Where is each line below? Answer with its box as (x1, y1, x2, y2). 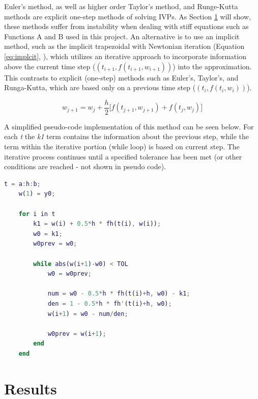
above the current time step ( (4, 61, 96, 71)
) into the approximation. (173, 61, 252, 71)
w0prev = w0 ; (33, 240, 77, 248)
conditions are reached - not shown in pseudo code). (4, 161, 166, 172)
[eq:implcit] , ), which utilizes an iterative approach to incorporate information (4, 50, 246, 61)
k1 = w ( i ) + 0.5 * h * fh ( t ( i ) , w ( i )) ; (33, 220, 161, 228)
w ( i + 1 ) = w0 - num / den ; (47, 310, 128, 317)
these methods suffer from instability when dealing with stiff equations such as (4, 21, 249, 32)
